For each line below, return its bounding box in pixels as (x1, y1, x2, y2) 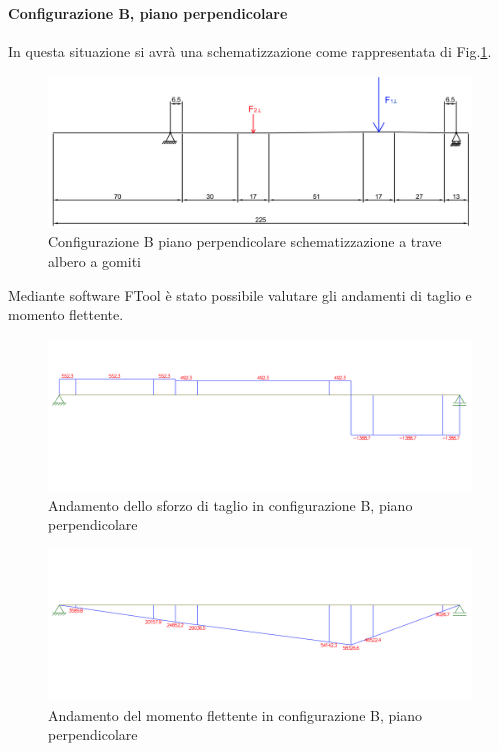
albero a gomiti (48, 250, 141, 271)
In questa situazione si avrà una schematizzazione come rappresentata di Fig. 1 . (8, 40, 492, 61)
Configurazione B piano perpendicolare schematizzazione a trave (48, 231, 442, 252)
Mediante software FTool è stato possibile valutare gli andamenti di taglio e (8, 284, 472, 305)
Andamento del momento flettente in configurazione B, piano (48, 704, 422, 725)
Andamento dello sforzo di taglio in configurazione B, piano (48, 494, 413, 515)
